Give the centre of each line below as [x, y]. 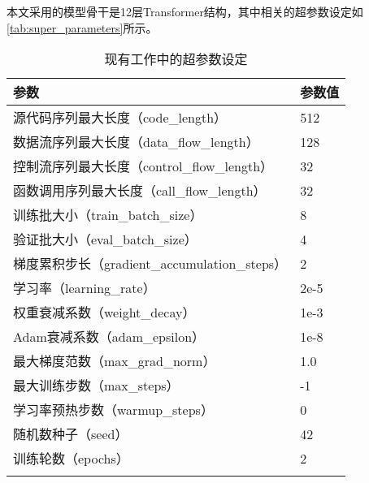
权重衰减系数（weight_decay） [104, 313]
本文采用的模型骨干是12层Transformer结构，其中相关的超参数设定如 [185, 11]
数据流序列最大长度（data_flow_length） [136, 142]
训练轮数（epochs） [71, 459]
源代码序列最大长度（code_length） [120, 118]
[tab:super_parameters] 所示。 [82, 27]
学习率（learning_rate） [85, 288]
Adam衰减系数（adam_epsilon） [109, 337]
